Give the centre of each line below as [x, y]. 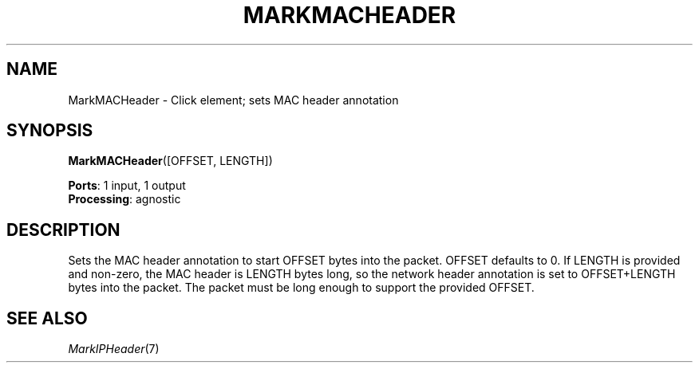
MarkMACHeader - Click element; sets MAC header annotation [233, 100]
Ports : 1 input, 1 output [127, 186]
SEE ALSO [47, 318]
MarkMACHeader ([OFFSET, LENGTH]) [170, 161]
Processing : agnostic [124, 199]
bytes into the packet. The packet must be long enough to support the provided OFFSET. [301, 288]
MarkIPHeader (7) [114, 349]
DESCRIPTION [63, 230]
